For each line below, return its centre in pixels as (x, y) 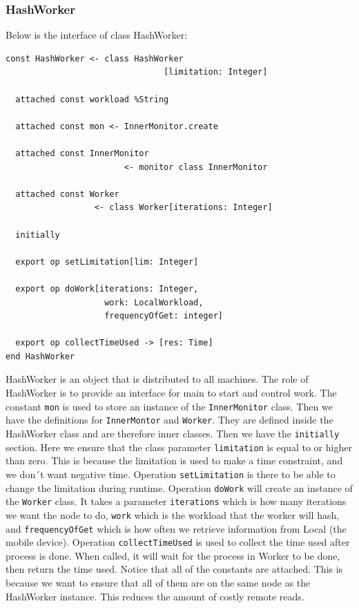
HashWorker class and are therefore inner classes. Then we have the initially (173, 433)
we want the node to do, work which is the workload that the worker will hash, (173, 514)
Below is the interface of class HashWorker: (97, 35)
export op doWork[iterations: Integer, (107, 288)
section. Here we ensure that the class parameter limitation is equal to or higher (179, 447)
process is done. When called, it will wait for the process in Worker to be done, (173, 555)
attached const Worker (67, 194)
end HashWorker (40, 356)
